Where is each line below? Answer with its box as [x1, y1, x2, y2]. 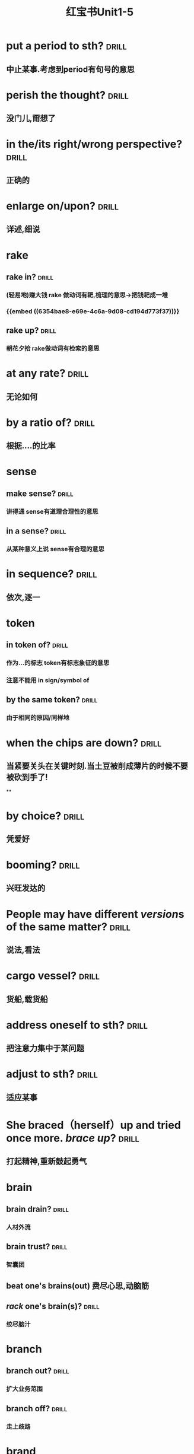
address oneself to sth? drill [6, 1018, 148, 1032]
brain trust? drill [6, 1242, 68, 1252]
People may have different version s [6, 907, 185, 921]
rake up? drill [6, 326, 56, 336]
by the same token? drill [6, 695, 98, 705]
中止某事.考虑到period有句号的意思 [6, 64, 135, 74]
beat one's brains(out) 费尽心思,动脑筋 [6, 1281, 150, 1291]
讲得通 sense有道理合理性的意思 [6, 507, 99, 516]
